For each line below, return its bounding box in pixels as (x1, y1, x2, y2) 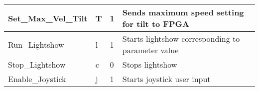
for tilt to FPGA (122, 18, 189, 29)
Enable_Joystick (8, 73, 66, 85)
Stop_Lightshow (8, 59, 66, 70)
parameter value (122, 44, 179, 56)
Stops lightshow (122, 59, 177, 70)
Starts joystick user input (122, 73, 211, 85)
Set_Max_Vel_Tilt (8, 12, 88, 24)
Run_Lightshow (8, 38, 64, 50)
